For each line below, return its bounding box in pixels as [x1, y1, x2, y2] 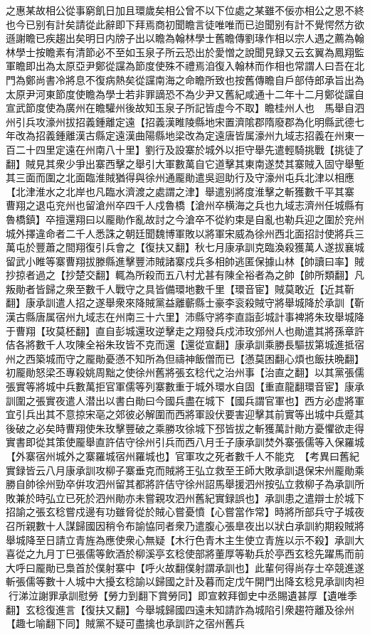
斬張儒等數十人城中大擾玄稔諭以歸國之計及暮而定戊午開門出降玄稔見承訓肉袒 [6, 574, 364, 589]
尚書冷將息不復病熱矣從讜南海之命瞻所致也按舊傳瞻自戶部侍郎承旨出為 [35, 72, 364, 87]
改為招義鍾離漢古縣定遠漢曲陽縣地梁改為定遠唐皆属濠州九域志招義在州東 [15, 128, 354, 143]
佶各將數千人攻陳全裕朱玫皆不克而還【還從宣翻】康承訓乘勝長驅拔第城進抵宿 [6, 337, 364, 352]
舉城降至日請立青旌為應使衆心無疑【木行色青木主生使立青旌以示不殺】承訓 [6, 532, 354, 547]
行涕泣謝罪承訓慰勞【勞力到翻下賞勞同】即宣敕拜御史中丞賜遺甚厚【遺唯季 [8, 587, 357, 602]
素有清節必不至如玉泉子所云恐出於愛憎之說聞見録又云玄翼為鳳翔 [55, 44, 354, 59]
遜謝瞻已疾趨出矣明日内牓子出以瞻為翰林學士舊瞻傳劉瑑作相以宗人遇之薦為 [6, 31, 354, 46]
